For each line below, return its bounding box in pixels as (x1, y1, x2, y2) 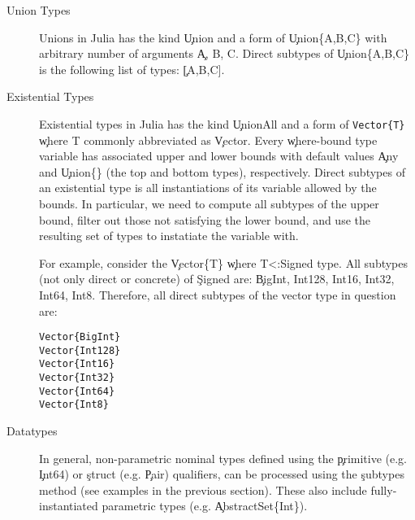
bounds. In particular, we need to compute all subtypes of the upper (39, 195, 379, 212)
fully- (370, 481, 397, 498)
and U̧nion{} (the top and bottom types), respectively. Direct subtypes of (39, 163, 405, 180)
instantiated (39, 497, 98, 514)
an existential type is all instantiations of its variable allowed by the (39, 179, 377, 196)
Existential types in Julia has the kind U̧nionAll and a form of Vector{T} (39, 115, 405, 132)
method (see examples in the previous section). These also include (39, 481, 367, 498)
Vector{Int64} (39, 385, 115, 397)
